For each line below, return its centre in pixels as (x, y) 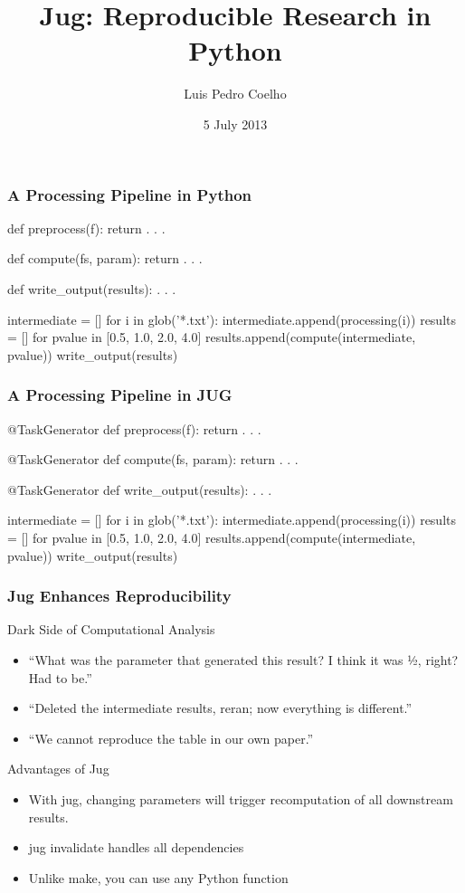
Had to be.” (60, 677)
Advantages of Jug (58, 769)
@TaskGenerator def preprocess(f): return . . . (134, 428)
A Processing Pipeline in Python (130, 194)
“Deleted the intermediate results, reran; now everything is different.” (220, 708)
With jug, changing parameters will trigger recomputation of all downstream (241, 798)
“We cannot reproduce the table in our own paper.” (171, 738)
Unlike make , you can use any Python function (158, 877)
